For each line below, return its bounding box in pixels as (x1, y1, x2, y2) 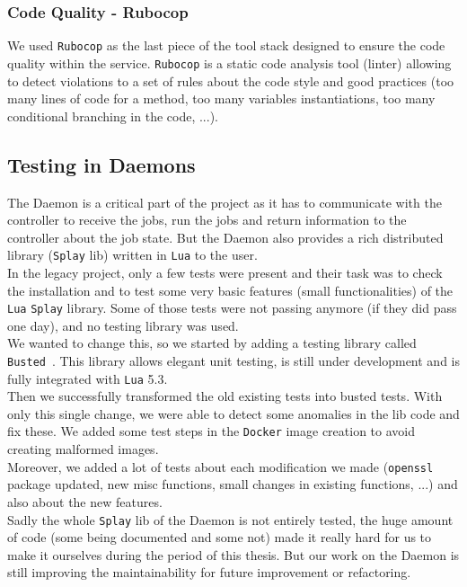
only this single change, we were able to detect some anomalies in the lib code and (7, 404, 460, 422)
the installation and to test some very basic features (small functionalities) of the (7, 280, 454, 299)
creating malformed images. (7, 440, 159, 458)
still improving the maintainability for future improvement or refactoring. (7, 563, 411, 582)
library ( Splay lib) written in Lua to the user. (7, 245, 258, 264)
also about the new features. (7, 492, 163, 511)
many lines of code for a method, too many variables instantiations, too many (7, 89, 436, 108)
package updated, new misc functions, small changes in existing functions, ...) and (7, 475, 458, 494)
